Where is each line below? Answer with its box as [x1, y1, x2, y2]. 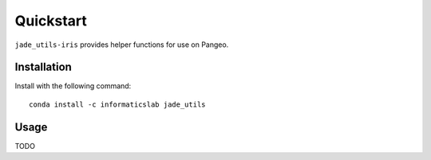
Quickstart [14, 12, 88, 29]
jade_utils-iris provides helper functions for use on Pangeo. [14, 40, 229, 49]
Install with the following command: [14, 81, 132, 91]
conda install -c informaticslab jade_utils [29, 100, 207, 109]
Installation [14, 60, 72, 74]
